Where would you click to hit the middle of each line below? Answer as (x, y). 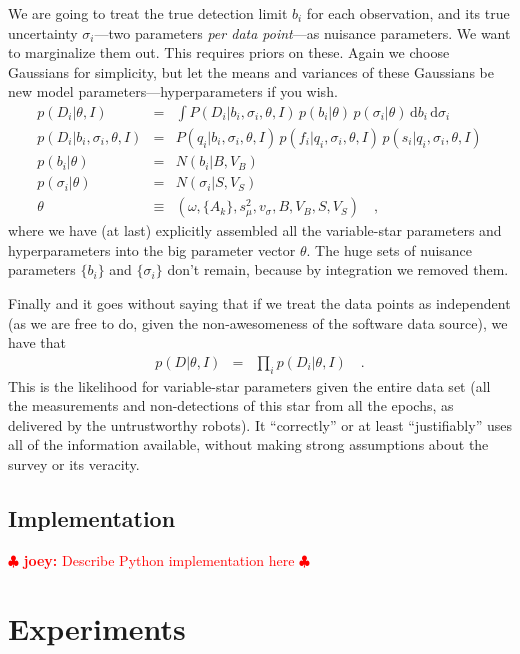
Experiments (97, 628)
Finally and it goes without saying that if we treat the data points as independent (259, 302)
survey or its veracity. (74, 463)
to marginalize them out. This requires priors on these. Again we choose (229, 52)
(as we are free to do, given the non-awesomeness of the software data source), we (258, 322)
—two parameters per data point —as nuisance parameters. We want (302, 32)
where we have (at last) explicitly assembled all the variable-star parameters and (255, 230)
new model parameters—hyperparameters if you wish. (173, 91)
